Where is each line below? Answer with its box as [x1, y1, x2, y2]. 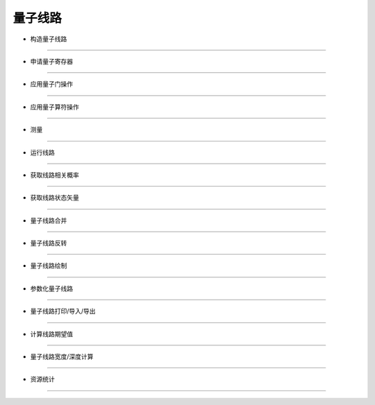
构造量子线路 [30, 35, 67, 43]
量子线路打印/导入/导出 [30, 307, 97, 316]
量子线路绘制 [30, 261, 67, 270]
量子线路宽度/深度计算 [30, 352, 94, 361]
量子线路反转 [30, 239, 67, 248]
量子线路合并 [30, 216, 67, 225]
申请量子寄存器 [30, 57, 73, 65]
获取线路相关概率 [30, 171, 79, 179]
